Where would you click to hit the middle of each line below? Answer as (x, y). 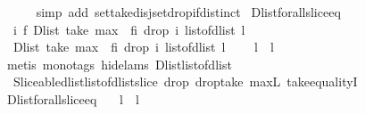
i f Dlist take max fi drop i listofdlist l (129, 29)
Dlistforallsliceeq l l (73, 98)
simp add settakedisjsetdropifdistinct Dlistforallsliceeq (188, 12)
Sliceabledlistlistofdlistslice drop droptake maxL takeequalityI (185, 81)
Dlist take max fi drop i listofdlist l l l (143, 47)
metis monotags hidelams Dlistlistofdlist (119, 64)
